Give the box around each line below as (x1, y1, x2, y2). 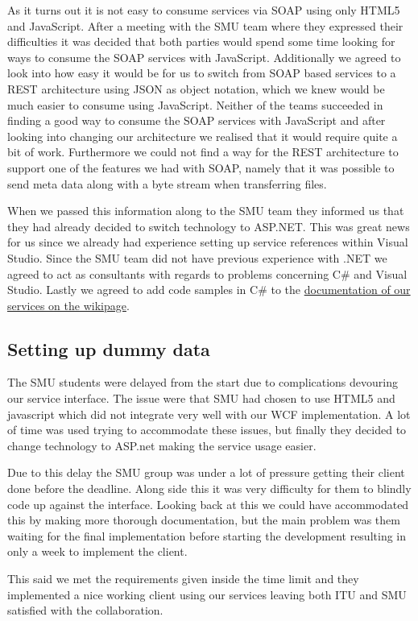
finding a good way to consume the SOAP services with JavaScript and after (7, 112, 386, 129)
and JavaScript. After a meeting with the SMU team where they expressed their (7, 17, 404, 34)
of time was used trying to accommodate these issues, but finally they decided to (7, 421, 407, 438)
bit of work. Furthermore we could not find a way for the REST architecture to (7, 143, 399, 160)
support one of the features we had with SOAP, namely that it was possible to (7, 159, 395, 176)
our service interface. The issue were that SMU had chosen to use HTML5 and (7, 390, 395, 407)
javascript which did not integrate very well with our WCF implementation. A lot (7, 405, 411, 422)
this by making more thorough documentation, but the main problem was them (7, 511, 400, 528)
